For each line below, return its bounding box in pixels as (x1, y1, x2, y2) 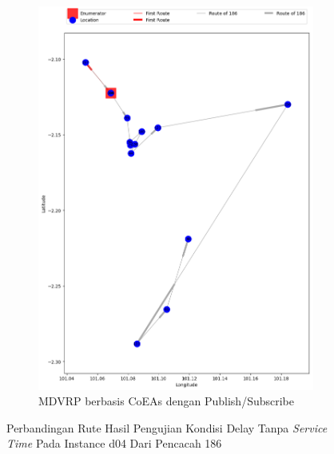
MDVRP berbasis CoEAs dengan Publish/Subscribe (38, 393, 294, 409)
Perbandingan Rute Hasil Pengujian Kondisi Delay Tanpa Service (6, 419, 328, 436)
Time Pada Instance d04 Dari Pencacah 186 (6, 435, 222, 452)
